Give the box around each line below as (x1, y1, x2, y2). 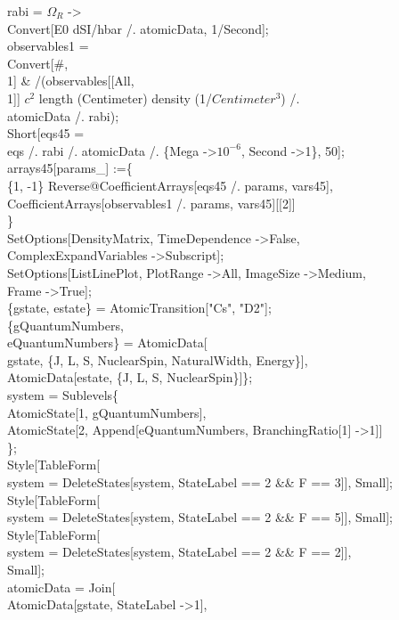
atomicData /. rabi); (7, 106, 119, 125)
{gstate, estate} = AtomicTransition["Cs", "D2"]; (7, 298, 272, 317)
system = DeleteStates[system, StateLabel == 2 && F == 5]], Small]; (7, 508, 393, 526)
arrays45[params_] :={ (7, 159, 133, 177)
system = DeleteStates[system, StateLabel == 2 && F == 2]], (7, 542, 352, 561)
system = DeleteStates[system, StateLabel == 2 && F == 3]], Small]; (7, 473, 393, 492)
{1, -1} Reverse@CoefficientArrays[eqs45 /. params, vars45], (7, 175, 333, 194)
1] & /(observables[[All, (7, 71, 134, 90)
